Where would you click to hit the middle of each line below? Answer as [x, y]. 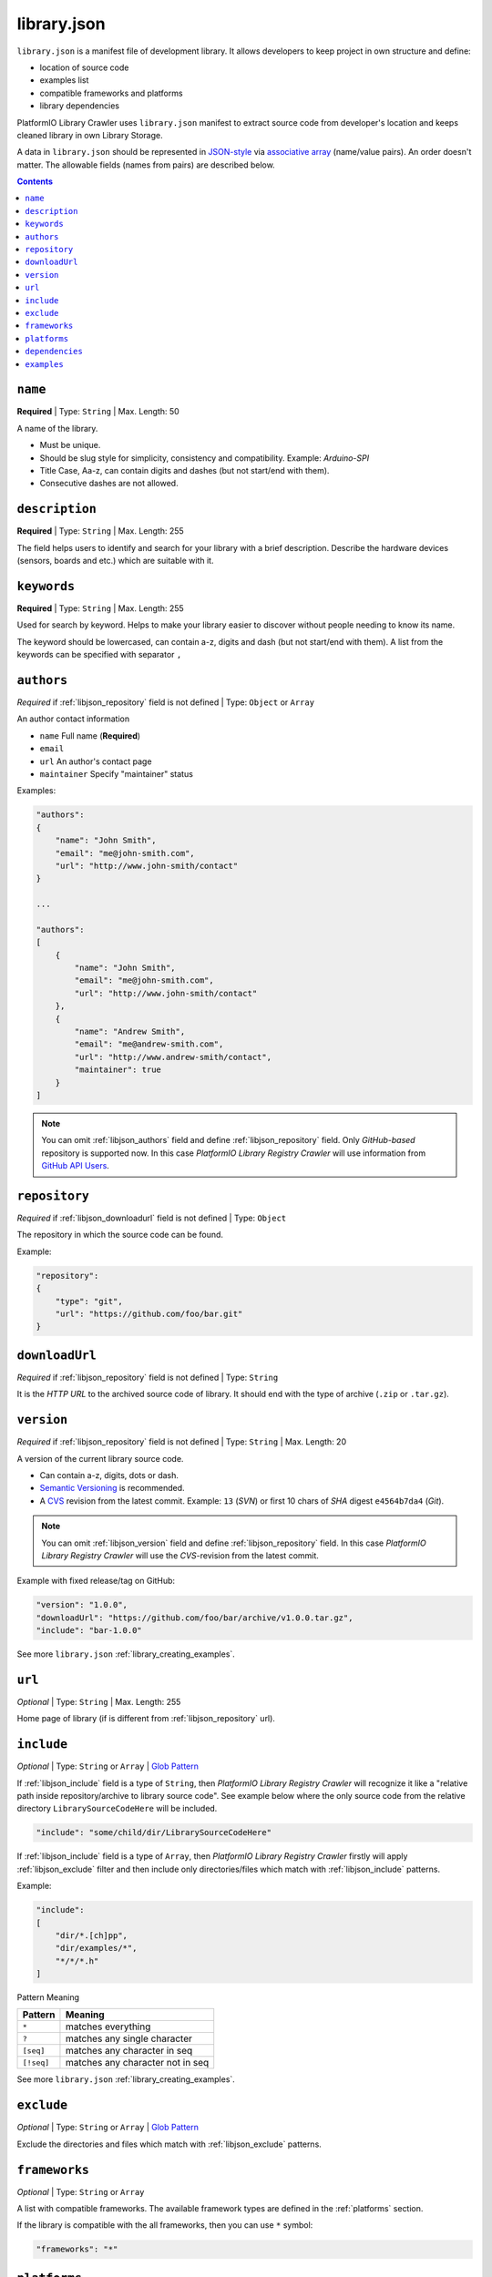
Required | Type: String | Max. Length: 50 [98, 412]
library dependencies [80, 106]
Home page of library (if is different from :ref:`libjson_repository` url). [146, 1719]
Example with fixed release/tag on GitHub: [96, 1581]
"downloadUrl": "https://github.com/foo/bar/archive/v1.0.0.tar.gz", [195, 1618]
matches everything [108, 2027]
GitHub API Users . [75, 1166]
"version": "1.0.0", [82, 1605]
